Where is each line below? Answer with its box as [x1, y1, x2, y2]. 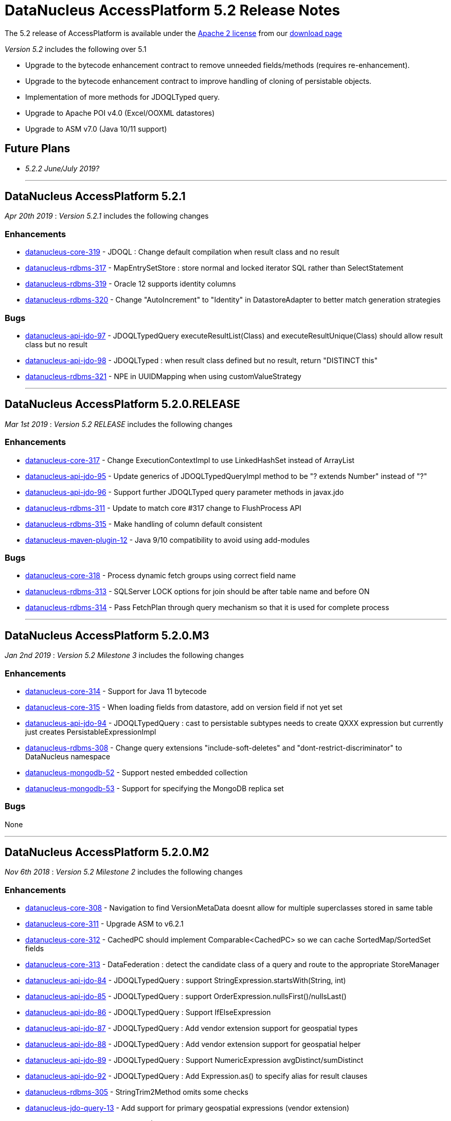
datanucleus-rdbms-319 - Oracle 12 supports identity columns [25, 279, 236, 289]
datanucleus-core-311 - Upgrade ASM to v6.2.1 [25, 919, 184, 929]
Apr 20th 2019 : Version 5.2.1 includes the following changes [5, 211, 209, 221]
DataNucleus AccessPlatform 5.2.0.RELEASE [5, 398, 240, 411]
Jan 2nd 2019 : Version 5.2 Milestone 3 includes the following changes [5, 651, 244, 660]
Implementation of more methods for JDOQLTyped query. [25, 92, 220, 101]
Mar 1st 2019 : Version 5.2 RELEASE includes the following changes [5, 419, 233, 429]
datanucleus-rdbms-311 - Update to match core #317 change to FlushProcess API [25, 503, 301, 512]
